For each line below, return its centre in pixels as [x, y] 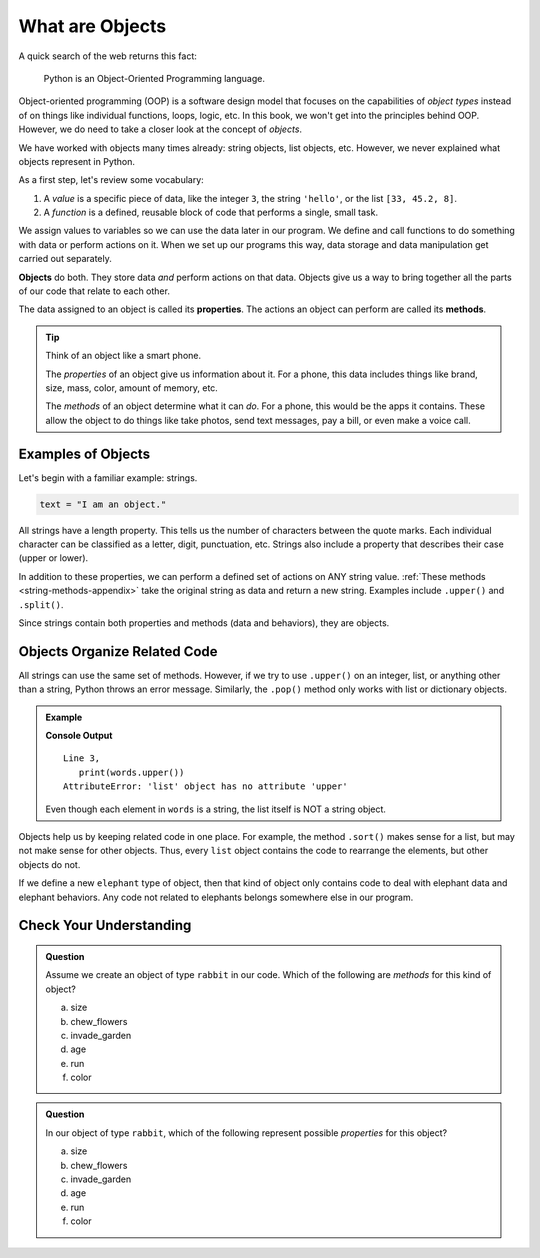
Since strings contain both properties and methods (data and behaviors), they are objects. [204, 622]
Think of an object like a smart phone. [123, 356]
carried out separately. [65, 259]
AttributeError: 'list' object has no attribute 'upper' [206, 786]
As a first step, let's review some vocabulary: [111, 180]
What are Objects [92, 26]
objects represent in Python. [76, 161]
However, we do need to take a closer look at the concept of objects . [160, 129]
